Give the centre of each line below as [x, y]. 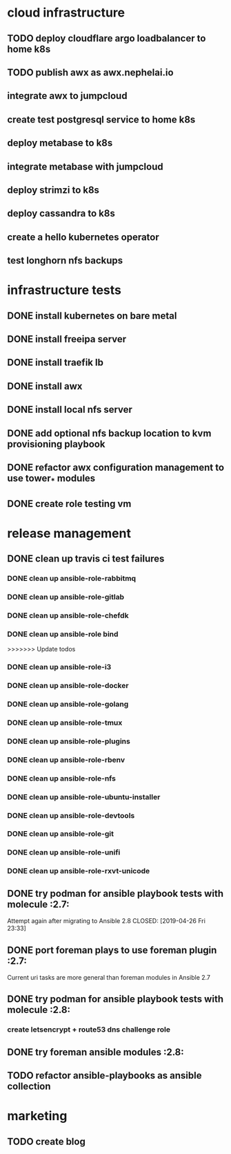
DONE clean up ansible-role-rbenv [66, 760]
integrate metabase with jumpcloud [85, 166]
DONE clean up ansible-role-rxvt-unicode [79, 871]
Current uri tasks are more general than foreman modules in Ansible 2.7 [109, 977]
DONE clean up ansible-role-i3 [59, 667]
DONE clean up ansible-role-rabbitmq [72, 579]
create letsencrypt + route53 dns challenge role [89, 1030]
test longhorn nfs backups [65, 261]
